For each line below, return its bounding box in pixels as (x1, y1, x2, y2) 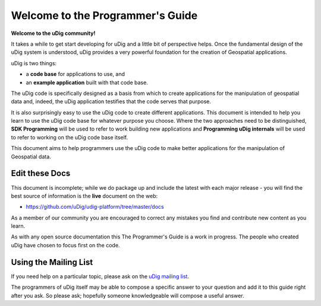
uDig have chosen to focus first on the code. (11, 241, 120, 248)
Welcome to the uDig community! (11, 30, 96, 37)
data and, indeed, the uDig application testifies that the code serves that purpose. (11, 98, 211, 105)
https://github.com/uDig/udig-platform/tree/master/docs (26, 203, 164, 211)
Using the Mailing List (11, 257, 93, 267)
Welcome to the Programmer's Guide (11, 9, 198, 22)
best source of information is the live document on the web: (11, 192, 158, 199)
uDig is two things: (11, 59, 56, 66)
